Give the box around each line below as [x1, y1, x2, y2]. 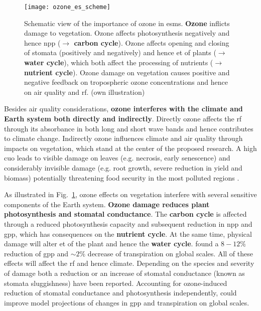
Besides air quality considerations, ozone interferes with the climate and [4, 103, 243, 114]
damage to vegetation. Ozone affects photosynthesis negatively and [24, 28, 230, 38]
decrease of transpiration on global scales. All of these [87, 248, 253, 258]
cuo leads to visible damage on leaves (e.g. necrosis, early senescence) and [4, 152, 230, 163]
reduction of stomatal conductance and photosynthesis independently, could [4, 287, 237, 298]
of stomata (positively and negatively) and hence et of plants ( [24, 47, 216, 58]
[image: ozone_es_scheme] [24, 4, 110, 11]
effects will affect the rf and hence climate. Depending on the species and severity [4, 258, 254, 268]
